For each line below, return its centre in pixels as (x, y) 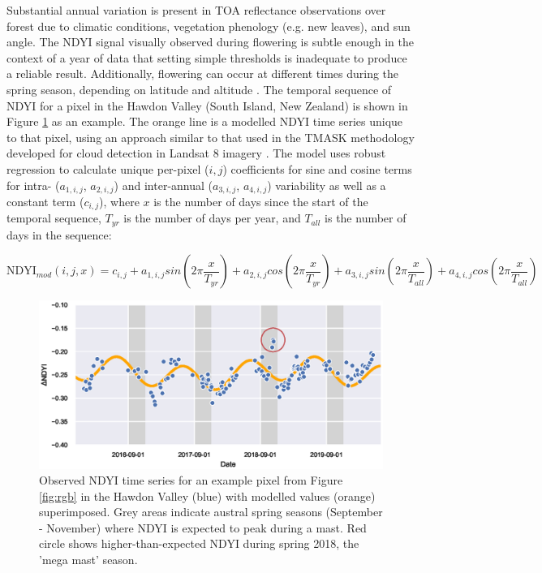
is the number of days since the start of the (261, 201)
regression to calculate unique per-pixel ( (108, 168)
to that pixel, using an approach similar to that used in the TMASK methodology (211, 137)
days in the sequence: (59, 234)
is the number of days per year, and (212, 218)
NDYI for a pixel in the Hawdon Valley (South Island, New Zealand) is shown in (207, 105)
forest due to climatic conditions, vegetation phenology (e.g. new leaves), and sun (209, 26)
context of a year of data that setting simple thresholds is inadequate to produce (207, 57)
